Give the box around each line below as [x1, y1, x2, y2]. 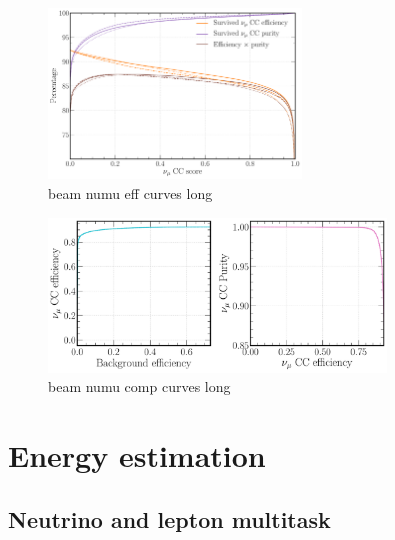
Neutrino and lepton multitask [8, 503, 331, 534]
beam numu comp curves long [48, 376, 231, 397]
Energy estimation [8, 434, 266, 475]
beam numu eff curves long [48, 183, 213, 203]
